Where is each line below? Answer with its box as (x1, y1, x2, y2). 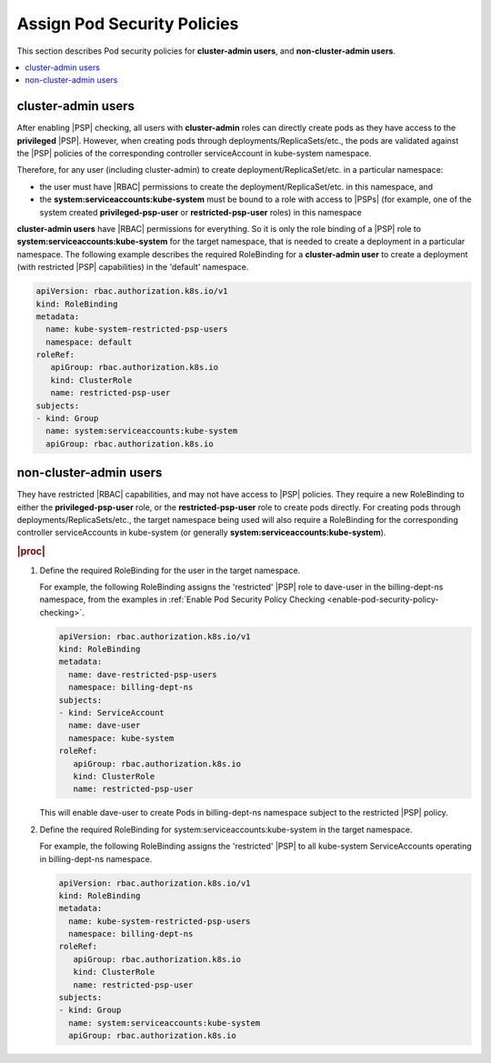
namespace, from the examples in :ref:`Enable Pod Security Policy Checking (39, 594, 326, 605)
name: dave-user (68, 720, 141, 731)
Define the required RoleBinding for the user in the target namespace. (39, 565, 301, 576)
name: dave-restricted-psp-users (68, 669, 217, 679)
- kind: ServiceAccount (58, 707, 165, 718)
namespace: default (45, 336, 133, 347)
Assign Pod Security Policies (16, 14, 239, 34)
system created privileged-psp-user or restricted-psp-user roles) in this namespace (39, 206, 363, 217)
